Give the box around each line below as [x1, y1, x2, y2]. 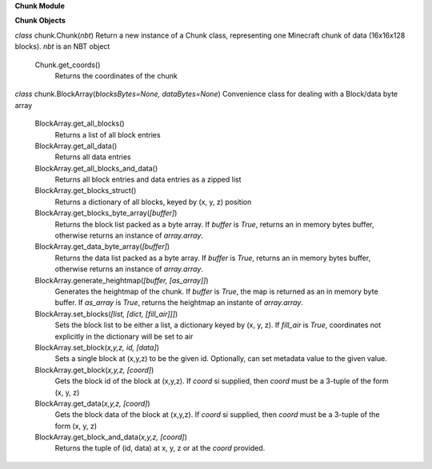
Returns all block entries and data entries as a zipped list [54, 174, 242, 184]
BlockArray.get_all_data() [34, 141, 118, 150]
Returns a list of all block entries [54, 130, 161, 139]
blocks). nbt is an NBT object [14, 42, 110, 51]
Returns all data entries [54, 152, 131, 162]
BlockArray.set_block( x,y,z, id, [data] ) [34, 343, 160, 352]
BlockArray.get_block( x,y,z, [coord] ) [34, 365, 154, 375]
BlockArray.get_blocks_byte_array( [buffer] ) [34, 208, 178, 218]
